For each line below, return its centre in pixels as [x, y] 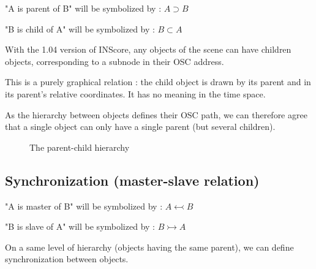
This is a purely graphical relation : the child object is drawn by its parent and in [158, 82]
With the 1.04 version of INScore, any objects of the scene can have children [148, 49]
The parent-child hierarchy [80, 147]
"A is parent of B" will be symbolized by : [83, 8]
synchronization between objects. [67, 259]
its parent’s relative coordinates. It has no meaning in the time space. [135, 93]
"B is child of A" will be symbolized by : [80, 28]
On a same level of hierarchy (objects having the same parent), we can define [149, 247]
